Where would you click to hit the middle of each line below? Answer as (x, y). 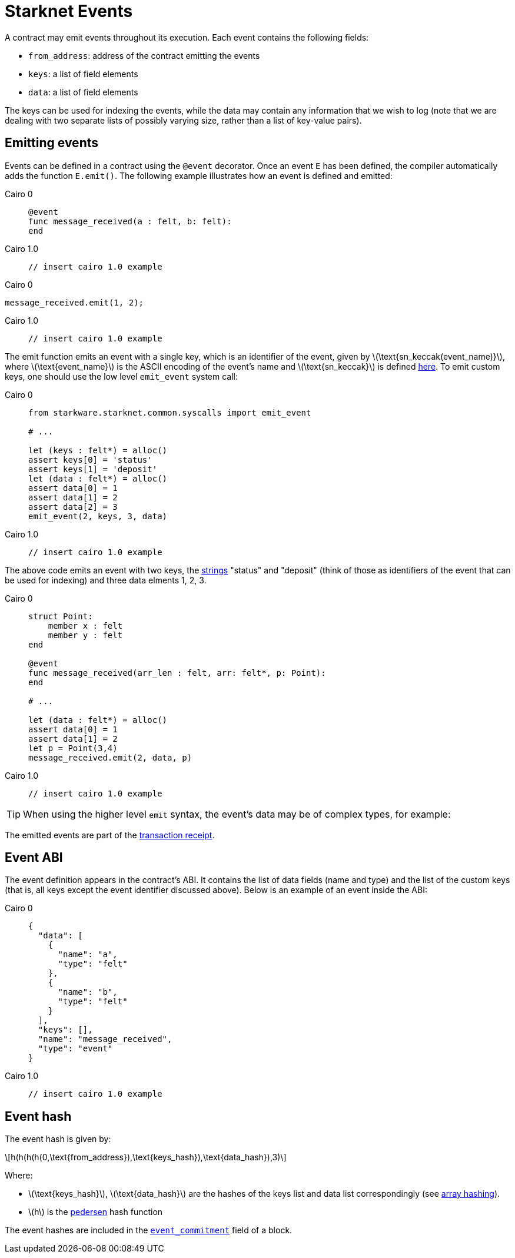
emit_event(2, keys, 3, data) (98, 516)
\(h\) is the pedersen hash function (96, 1212)
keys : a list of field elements (83, 74)
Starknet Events (69, 11)
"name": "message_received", (105, 1039)
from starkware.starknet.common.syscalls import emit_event (170, 412)
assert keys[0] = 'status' (90, 459)
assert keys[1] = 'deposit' (93, 469)
